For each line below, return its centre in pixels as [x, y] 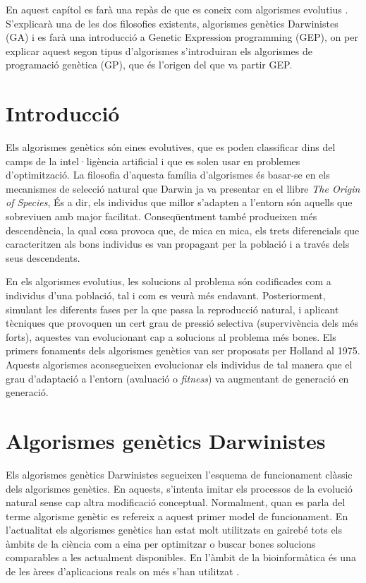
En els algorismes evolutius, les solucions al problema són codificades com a [169, 281]
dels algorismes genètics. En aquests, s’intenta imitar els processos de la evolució [179, 488]
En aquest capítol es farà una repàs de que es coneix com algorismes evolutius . [177, 9]
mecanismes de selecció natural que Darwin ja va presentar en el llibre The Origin [183, 188]
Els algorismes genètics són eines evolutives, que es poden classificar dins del [171, 147]
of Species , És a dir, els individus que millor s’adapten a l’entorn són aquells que [179, 202]
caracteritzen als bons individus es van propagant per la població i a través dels [178, 244]
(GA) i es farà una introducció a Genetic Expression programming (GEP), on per [182, 37]
